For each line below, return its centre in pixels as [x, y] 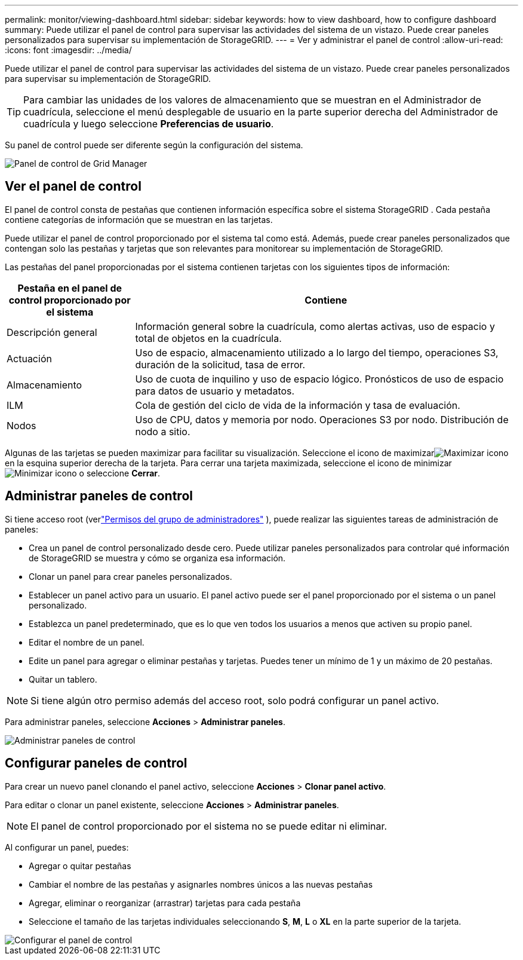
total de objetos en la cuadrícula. [208, 338]
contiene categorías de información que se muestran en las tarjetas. [139, 219]
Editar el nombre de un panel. [87, 642]
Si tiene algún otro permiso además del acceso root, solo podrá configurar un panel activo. [235, 700]
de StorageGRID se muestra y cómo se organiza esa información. [157, 558]
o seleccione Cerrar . [120, 473]
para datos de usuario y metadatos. [215, 391]
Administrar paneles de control [99, 496]
